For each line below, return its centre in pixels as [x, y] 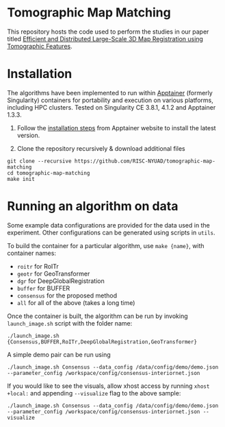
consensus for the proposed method [67, 295]
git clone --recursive [39, 161]
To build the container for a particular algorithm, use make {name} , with [106, 245]
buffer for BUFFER [43, 288]
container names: [32, 253]
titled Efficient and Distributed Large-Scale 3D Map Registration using [105, 38]
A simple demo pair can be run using [59, 354]
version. [28, 135]
